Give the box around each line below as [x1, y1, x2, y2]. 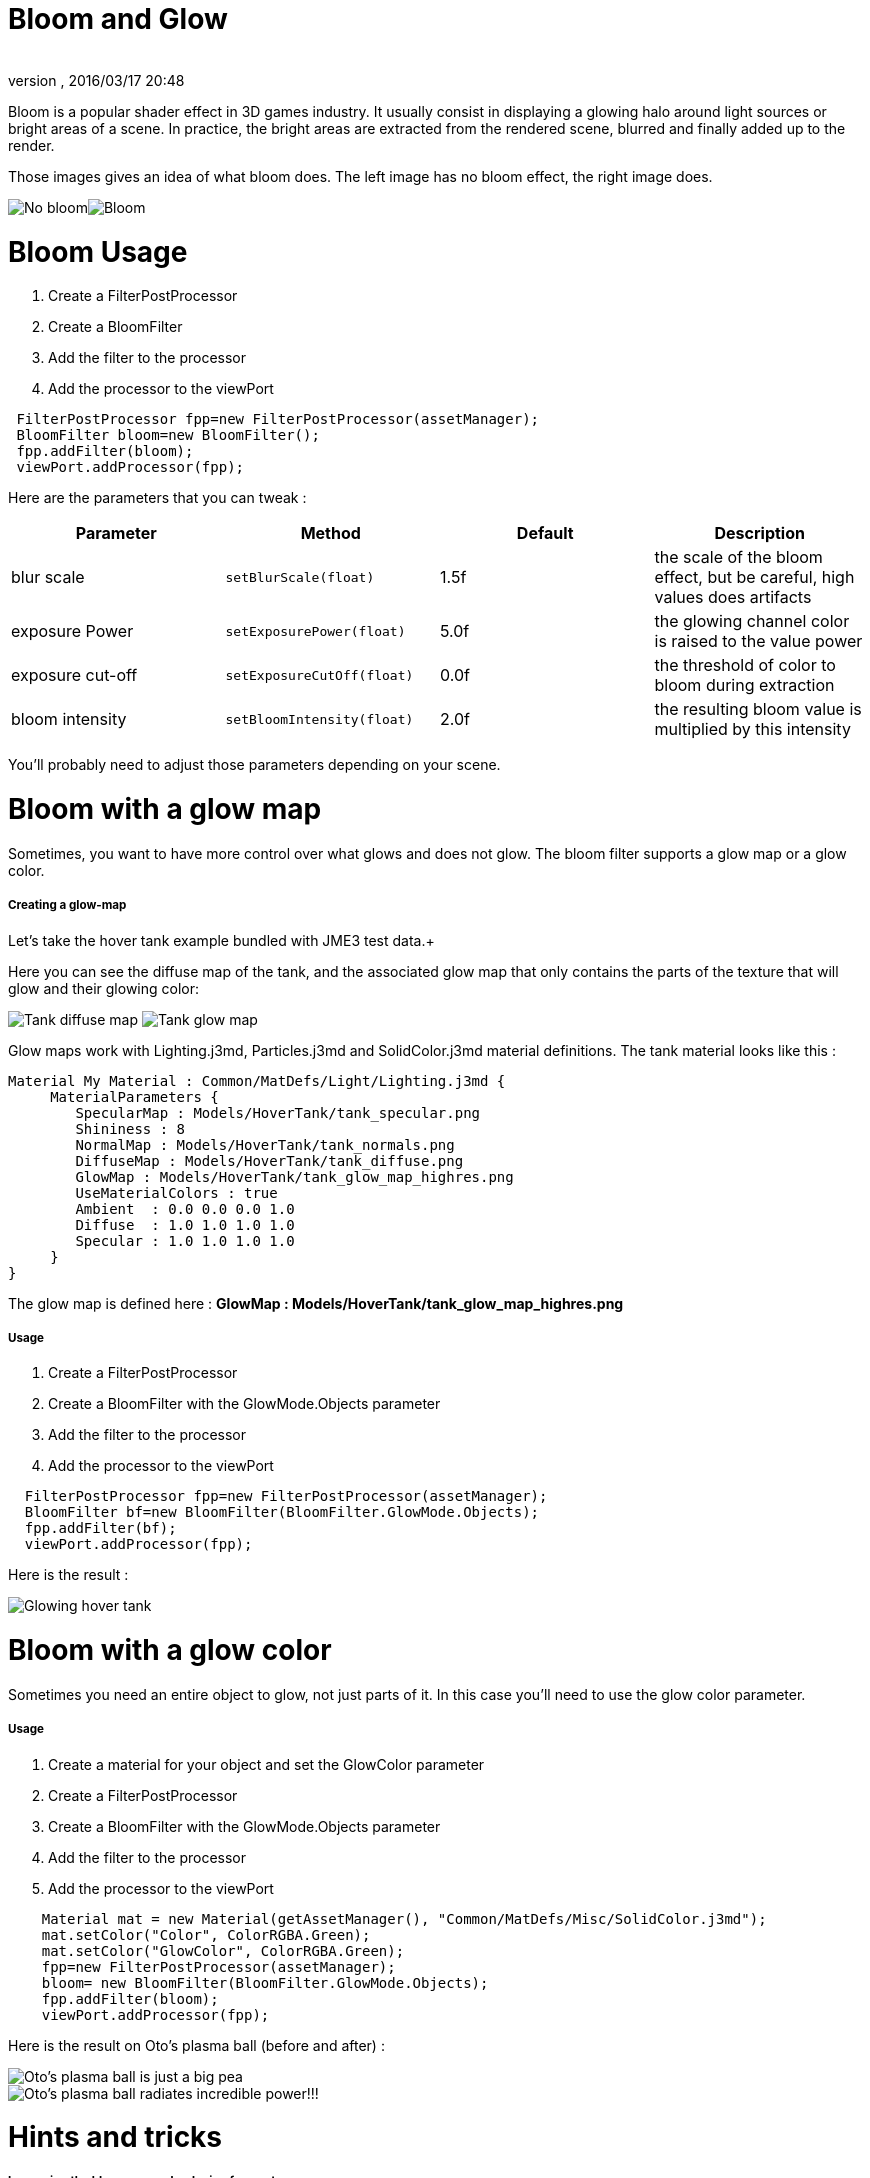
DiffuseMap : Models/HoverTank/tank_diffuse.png [75, 1152, 464, 1169]
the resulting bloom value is [654, 699, 862, 720]
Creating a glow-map [8, 898, 127, 913]
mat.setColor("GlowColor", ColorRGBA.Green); [41, 1942, 405, 1959]
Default [516, 523, 574, 544]
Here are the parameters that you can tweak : [8, 489, 307, 507]
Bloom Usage [8, 234, 188, 269]
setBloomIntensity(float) [225, 711, 414, 727]
